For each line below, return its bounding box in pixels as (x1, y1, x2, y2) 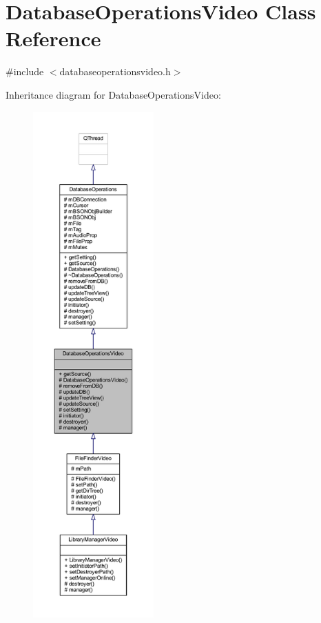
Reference (6, 24, 101, 52)
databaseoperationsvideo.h (59, 64, 171, 79)
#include (6, 64, 44, 79)
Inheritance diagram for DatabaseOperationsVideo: (6, 87, 221, 101)
